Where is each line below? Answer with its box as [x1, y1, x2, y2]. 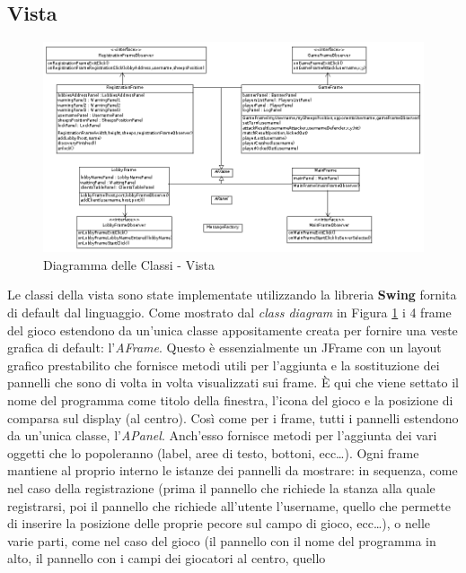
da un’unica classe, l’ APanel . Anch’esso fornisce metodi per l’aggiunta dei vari [7, 426, 437, 445]
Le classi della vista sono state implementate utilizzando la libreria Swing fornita [7, 285, 457, 304]
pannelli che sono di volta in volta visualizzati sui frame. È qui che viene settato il [7, 373, 459, 392]
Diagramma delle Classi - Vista [43, 255, 215, 273]
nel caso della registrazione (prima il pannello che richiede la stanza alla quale [7, 478, 435, 497]
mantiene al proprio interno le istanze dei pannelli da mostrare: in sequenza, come [7, 461, 458, 480]
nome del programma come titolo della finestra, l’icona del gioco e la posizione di [7, 390, 453, 409]
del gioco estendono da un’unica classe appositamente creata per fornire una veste [7, 320, 458, 339]
